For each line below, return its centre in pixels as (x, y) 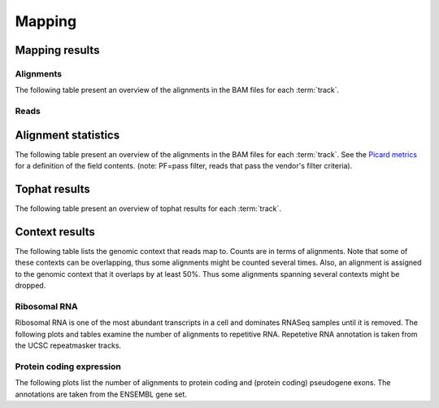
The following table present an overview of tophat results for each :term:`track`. (148, 208)
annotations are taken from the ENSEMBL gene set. (101, 394)
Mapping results (57, 50)
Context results (55, 232)
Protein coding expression (68, 366)
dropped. (30, 286)
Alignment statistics (67, 135)
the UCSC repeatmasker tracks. (68, 345)
